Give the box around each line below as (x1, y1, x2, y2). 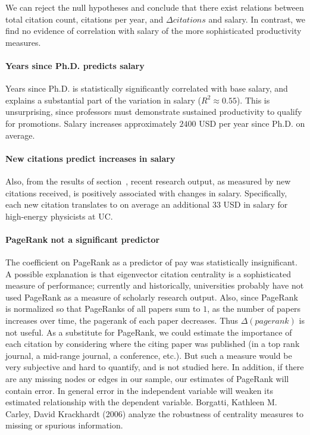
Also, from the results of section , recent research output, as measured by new (5, 174, 291, 187)
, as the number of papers (207, 302, 301, 315)
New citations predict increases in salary (5, 152, 176, 164)
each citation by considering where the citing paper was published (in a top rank (5, 337, 300, 350)
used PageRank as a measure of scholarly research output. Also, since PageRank (5, 290, 298, 303)
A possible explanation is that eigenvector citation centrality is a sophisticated (5, 267, 292, 280)
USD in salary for (223, 198, 288, 211)
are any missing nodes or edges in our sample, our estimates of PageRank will (5, 373, 289, 385)
